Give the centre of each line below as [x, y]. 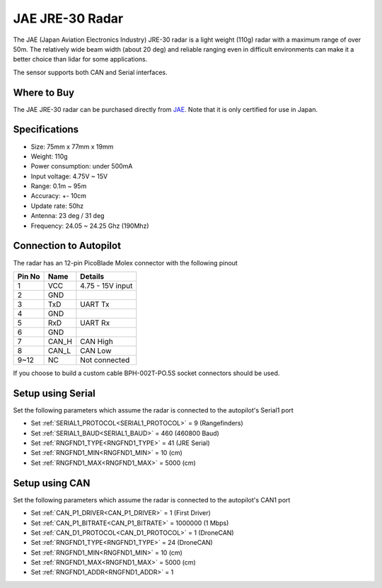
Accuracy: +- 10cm [59, 196]
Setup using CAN [52, 483]
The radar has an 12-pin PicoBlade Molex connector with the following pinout [126, 263]
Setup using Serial [54, 393]
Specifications [46, 130]
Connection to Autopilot [67, 246]
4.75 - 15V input [106, 285]
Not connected [105, 359]
